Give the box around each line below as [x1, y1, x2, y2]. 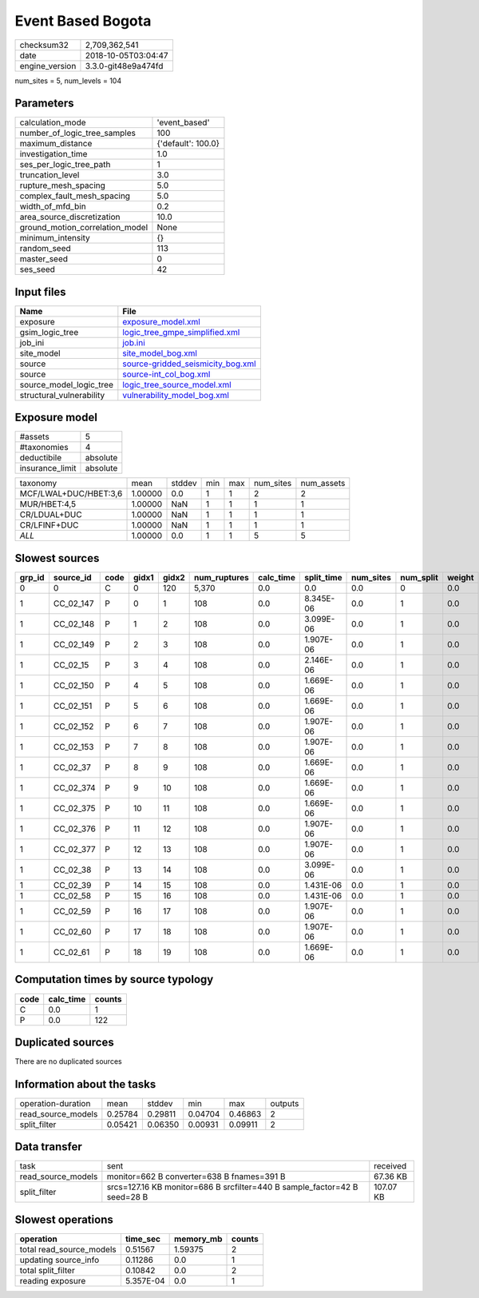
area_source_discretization [19, 212, 121, 223]
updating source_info [19, 1254, 100, 1265]
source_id [53, 572, 92, 583]
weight [447, 572, 474, 583]
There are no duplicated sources [14, 1057, 123, 1066]
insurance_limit [19, 463, 77, 474]
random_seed [19, 243, 71, 254]
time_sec [125, 1233, 161, 1244]
